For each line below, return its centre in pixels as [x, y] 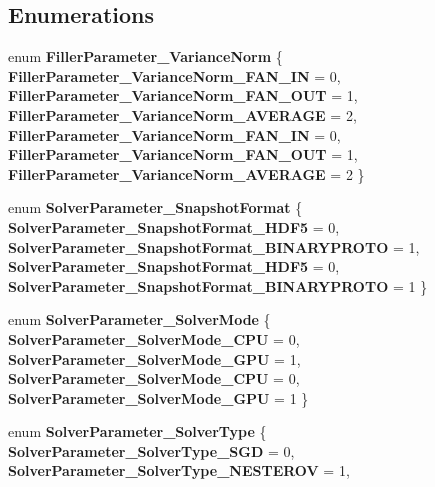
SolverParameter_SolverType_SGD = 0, [151, 450]
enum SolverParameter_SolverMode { [139, 319]
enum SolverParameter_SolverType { [137, 431]
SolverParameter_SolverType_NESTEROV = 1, [179, 470]
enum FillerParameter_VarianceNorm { [145, 56]
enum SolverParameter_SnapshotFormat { [155, 207]
